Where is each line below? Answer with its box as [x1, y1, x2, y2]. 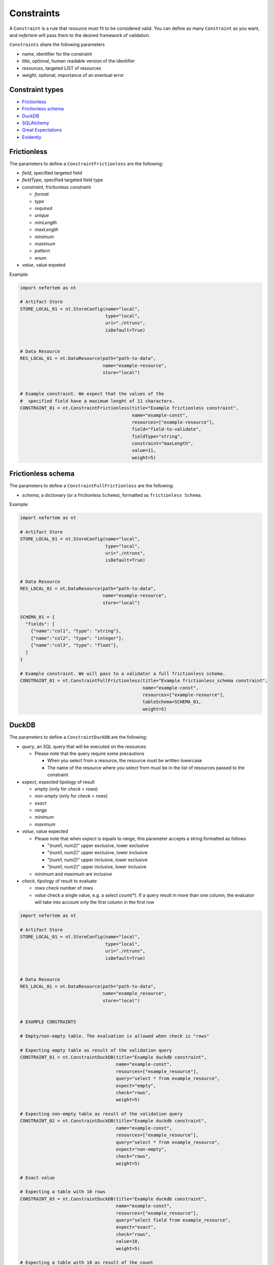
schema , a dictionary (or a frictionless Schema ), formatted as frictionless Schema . [22, 492, 202, 498]
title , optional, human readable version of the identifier [22, 58, 135, 64]
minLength [34, 219, 57, 225]
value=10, [116, 1239, 140, 1244]
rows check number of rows [34, 885, 94, 891]
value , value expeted [22, 262, 66, 268]
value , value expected [22, 828, 68, 834]
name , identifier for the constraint [22, 51, 92, 57]
